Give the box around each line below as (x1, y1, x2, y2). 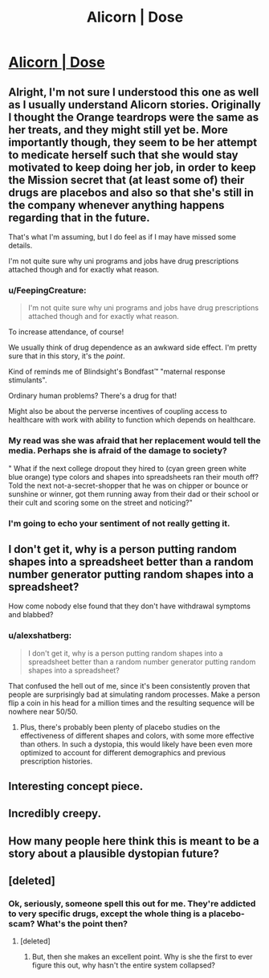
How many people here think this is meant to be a (8, 834, 259, 848)
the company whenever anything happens (8, 198, 225, 212)
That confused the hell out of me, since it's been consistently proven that (8, 681, 251, 690)
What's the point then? (36, 919, 128, 930)
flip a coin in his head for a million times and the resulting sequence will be (8, 698, 255, 707)
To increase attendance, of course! (8, 327, 124, 337)
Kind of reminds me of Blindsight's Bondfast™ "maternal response (8, 366, 226, 377)
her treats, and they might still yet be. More (8, 123, 229, 137)
